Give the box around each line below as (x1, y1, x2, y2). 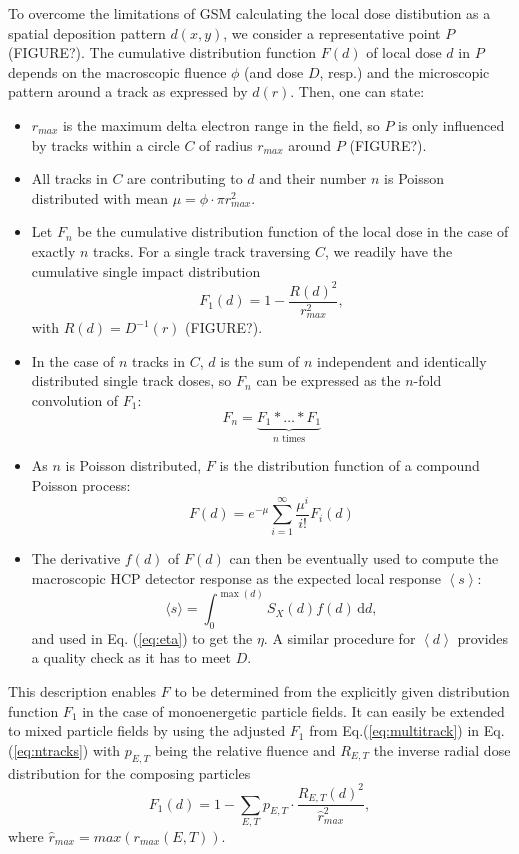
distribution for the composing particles (8, 762, 251, 783)
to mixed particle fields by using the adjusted (8, 720, 286, 741)
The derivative (31, 548, 121, 569)
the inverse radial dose (373, 739, 511, 760)
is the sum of (220, 350, 300, 371)
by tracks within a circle (31, 134, 180, 155)
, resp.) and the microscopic (319, 61, 490, 82)
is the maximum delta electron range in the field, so (62, 114, 380, 135)
